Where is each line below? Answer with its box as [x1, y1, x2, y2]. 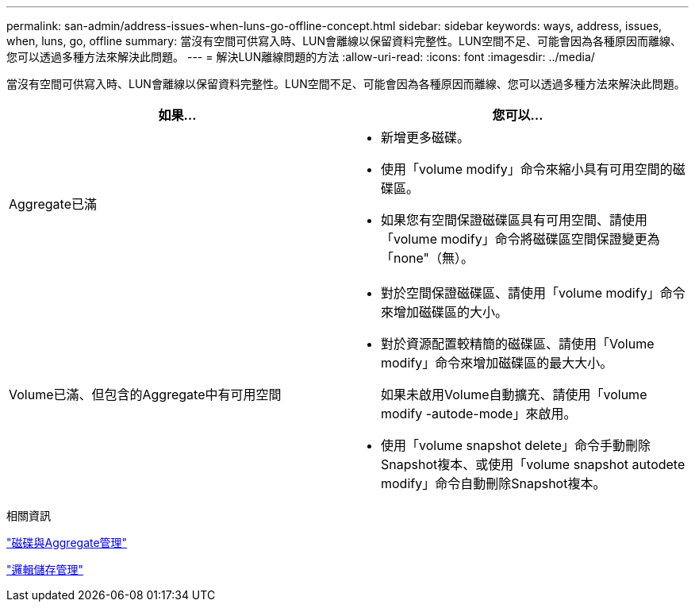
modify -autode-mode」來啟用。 [381, 406, 577, 421]
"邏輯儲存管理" [6, 563, 84, 576]
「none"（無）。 [381, 250, 474, 266]
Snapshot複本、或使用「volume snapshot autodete [381, 456, 685, 472]
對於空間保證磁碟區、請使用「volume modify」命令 [381, 285, 685, 301]
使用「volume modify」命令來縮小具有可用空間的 [381, 161, 673, 177]
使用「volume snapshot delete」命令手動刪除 [381, 437, 651, 453]
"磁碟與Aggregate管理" [6, 536, 128, 549]
